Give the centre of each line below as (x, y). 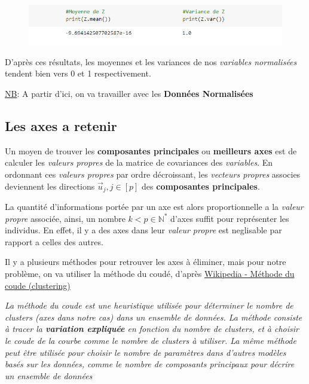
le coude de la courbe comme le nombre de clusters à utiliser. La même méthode (151, 340)
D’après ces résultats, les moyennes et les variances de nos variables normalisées (151, 61)
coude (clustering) (38, 285)
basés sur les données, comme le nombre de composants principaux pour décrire (150, 364)
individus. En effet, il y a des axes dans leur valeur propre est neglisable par (143, 230)
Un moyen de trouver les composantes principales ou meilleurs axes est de (151, 150)
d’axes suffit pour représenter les (230, 218)
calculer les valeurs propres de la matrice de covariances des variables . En (139, 162)
